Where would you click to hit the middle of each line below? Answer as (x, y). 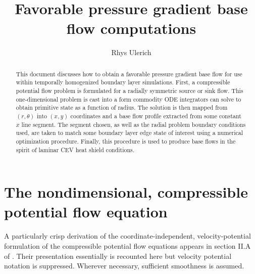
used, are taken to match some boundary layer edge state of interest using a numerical (130, 133)
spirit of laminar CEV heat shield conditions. (75, 149)
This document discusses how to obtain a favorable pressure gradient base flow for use (129, 74)
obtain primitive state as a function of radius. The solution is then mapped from (122, 107)
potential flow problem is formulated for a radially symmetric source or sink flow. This (130, 91)
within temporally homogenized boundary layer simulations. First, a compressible (123, 82)
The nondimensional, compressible (126, 192)
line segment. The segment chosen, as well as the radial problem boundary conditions (134, 124)
